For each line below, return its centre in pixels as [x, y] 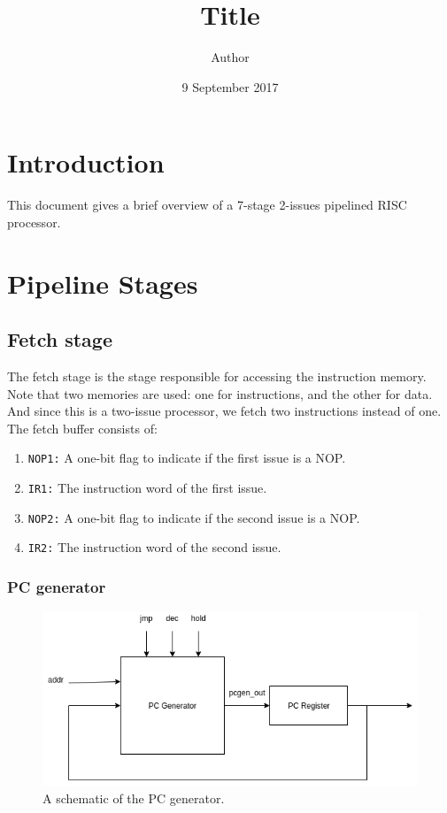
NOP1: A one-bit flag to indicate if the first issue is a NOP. [187, 458]
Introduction [86, 162]
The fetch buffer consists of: [82, 428]
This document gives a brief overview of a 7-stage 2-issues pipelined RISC [207, 205]
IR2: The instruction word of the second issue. [154, 547]
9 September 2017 [230, 86]
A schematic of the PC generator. [134, 798]
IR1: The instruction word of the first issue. [147, 488]
